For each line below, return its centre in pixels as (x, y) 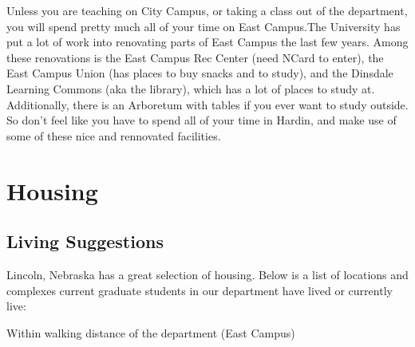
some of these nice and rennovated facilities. (114, 135)
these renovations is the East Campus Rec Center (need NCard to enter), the (195, 57)
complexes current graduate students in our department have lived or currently (200, 290)
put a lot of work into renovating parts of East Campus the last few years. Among (207, 42)
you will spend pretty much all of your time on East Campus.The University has (204, 26)
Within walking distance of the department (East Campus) (151, 332)
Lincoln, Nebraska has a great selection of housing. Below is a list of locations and (207, 274)
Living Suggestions (85, 241)
